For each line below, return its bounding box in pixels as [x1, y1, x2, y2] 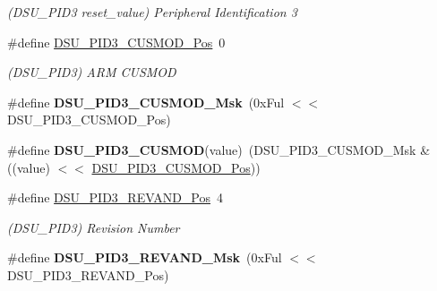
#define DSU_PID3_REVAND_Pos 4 [7, 188, 224, 207]
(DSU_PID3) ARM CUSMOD [7, 63, 176, 81]
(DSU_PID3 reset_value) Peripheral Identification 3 [7, 3, 297, 21]
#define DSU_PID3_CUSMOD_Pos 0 [7, 32, 226, 51]
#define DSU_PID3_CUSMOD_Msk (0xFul [7, 92, 285, 111]
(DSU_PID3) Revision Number [7, 218, 180, 236]
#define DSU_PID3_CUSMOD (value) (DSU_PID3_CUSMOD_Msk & [7, 140, 431, 158]
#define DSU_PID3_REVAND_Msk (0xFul [7, 248, 282, 267]
